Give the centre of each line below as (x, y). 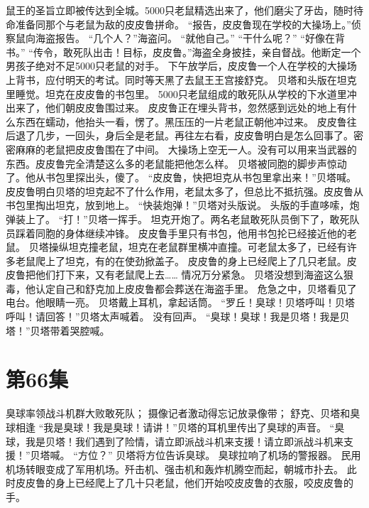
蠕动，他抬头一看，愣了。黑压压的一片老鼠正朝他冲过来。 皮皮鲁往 (201, 121)
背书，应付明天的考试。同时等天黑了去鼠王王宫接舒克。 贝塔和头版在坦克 (186, 79)
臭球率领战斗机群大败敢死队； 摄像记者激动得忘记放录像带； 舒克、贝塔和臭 (183, 413)
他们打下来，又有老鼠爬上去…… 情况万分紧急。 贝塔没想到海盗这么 (189, 275)
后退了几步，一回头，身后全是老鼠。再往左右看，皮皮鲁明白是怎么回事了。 (180, 135)
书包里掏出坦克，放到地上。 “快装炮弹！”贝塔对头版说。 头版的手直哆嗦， (178, 205)
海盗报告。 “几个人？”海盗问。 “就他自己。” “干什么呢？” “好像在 (185, 38)
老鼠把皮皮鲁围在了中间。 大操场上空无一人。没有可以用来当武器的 (201, 149)
